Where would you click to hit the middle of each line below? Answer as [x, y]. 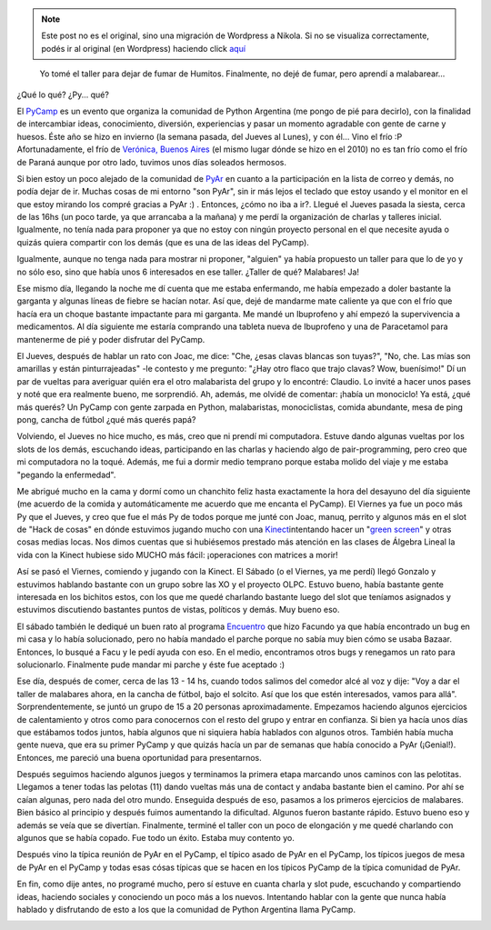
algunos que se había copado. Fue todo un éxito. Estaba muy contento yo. [155, 838]
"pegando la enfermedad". [66, 475]
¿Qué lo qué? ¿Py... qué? [63, 95]
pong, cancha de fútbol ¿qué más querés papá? [106, 419]
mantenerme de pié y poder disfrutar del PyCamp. [111, 339]
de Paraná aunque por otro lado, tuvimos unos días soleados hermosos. [151, 162]
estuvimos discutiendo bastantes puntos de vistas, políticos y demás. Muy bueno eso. [178, 610]
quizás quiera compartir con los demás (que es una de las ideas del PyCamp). [163, 242]
